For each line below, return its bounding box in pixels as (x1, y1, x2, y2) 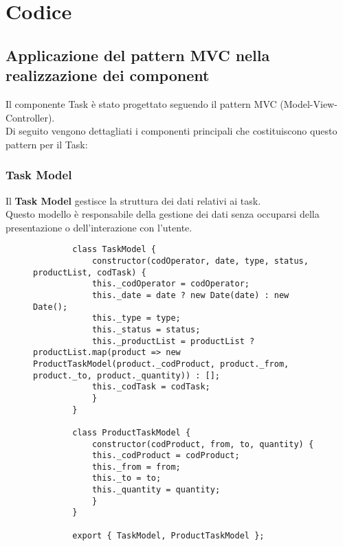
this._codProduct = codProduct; (91, 451, 240, 461)
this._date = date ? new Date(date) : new (91, 290, 289, 300)
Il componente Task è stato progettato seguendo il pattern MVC (5, 96, 277, 111)
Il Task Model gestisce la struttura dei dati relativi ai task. (5, 193, 261, 207)
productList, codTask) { (33, 267, 146, 277)
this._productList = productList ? (91, 336, 255, 346)
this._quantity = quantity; (91, 485, 221, 495)
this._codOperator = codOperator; (91, 279, 250, 289)
